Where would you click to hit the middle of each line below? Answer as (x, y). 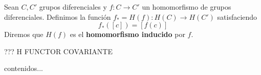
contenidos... (24, 68)
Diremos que (24, 34)
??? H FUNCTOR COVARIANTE (58, 51)
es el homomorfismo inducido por (127, 34)
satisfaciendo (237, 16)
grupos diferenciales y (73, 7)
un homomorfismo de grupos (187, 7)
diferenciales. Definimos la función (58, 16)
